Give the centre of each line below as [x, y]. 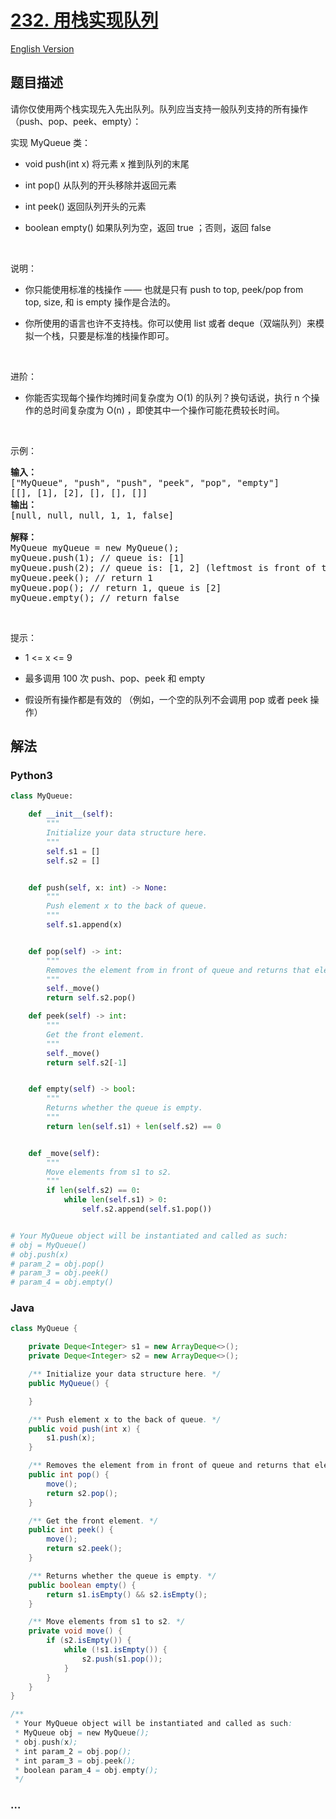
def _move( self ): [64, 1153]
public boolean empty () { [82, 1585]
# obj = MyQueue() [48, 1245]
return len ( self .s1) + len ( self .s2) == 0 [134, 1126]
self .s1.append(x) [84, 925]
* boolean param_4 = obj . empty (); [86, 1770]
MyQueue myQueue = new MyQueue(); [95, 547]
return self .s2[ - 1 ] [87, 1062]
